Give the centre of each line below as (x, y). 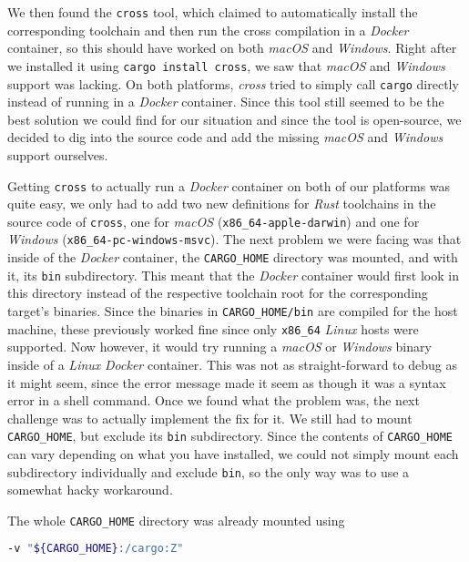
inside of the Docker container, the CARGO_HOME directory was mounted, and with (233, 257)
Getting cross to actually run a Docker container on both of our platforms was (229, 185)
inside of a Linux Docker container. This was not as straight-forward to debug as (232, 364)
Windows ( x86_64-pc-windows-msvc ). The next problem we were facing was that (234, 239)
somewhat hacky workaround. (90, 490)
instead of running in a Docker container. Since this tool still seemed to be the (226, 102)
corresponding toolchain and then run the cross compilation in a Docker (208, 30)
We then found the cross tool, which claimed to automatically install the (213, 12)
